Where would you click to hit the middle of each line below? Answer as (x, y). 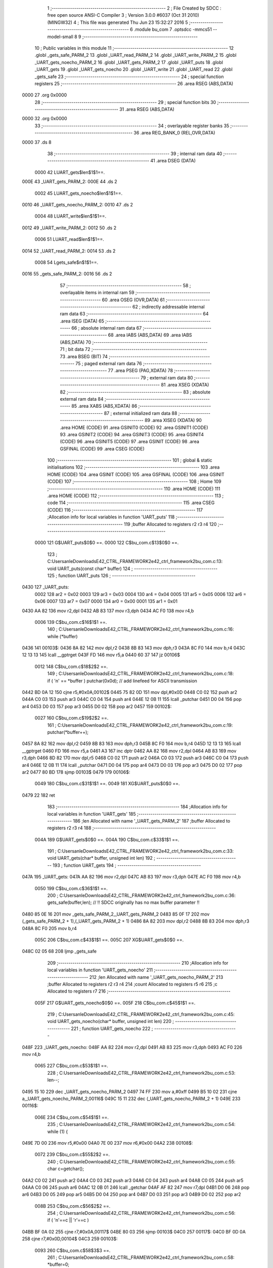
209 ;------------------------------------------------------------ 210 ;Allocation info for (138, 963)
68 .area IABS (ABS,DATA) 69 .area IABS (150, 335)
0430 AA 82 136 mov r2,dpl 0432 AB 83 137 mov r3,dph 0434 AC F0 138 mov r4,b (108, 611)
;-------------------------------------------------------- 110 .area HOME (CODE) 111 (134, 488)
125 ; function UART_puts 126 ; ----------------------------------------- (121, 575)
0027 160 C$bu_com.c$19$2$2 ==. (72, 718)
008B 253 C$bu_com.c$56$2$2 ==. (73, 1206)
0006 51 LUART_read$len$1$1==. (70, 239)
